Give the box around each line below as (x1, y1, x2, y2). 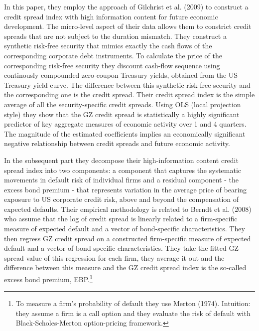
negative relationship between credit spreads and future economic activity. (4, 138, 230, 149)
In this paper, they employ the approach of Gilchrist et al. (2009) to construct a (4, 1, 249, 11)
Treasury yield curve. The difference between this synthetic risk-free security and (4, 79, 251, 90)
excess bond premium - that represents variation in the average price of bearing (4, 184, 247, 194)
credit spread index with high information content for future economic (4, 11, 218, 21)
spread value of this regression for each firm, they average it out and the (4, 252, 225, 263)
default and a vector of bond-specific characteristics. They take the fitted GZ (4, 243, 239, 253)
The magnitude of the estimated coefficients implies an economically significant (4, 128, 246, 139)
